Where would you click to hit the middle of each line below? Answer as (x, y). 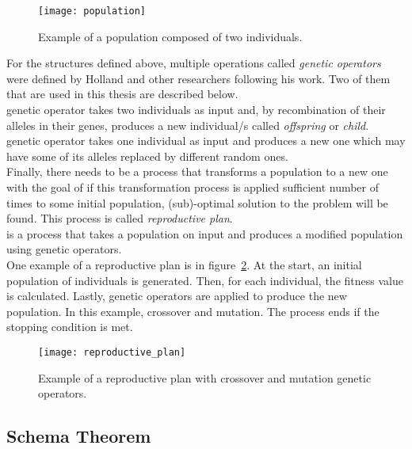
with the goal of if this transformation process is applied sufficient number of (193, 187)
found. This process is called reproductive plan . (120, 218)
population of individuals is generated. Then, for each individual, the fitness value (205, 280)
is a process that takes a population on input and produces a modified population (205, 233)
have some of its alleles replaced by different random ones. (147, 156)
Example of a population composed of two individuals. (170, 36)
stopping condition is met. (70, 327)
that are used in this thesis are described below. (122, 94)
